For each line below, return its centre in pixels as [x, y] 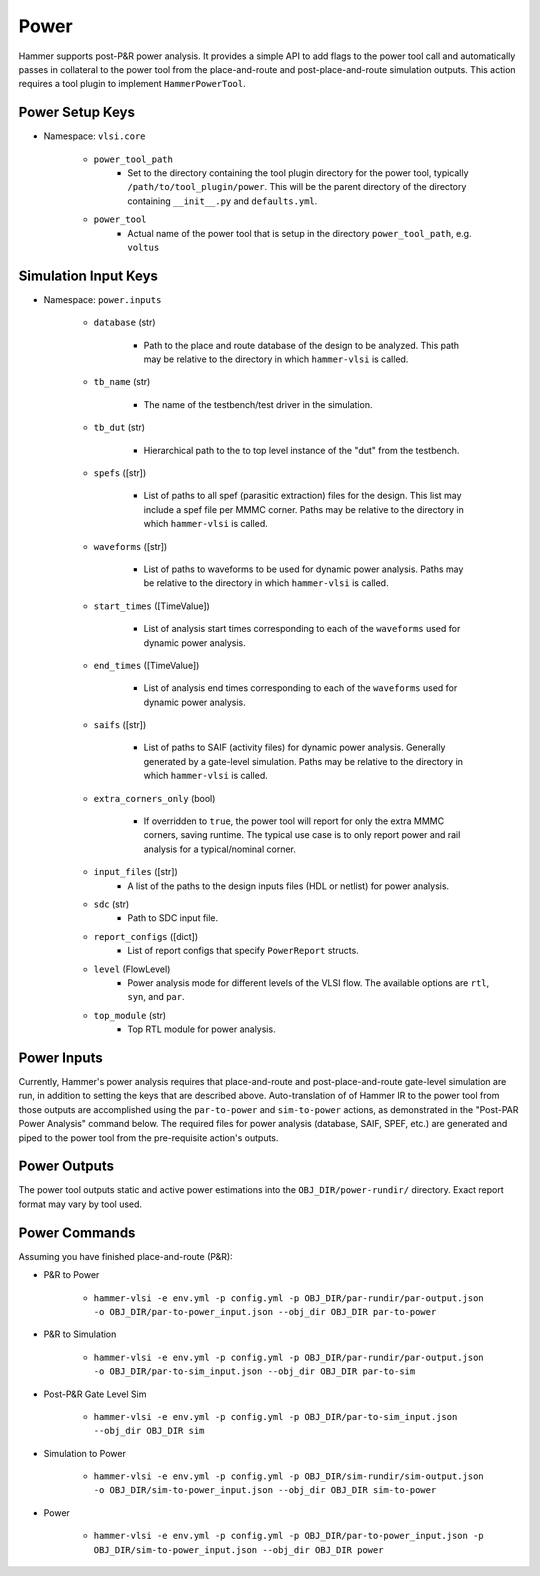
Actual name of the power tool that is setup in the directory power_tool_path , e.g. [299, 233]
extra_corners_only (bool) [154, 798]
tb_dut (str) [119, 427]
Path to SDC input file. [173, 918]
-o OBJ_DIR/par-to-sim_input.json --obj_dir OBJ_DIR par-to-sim [254, 1371]
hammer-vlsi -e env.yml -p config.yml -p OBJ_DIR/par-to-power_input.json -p [288, 1536]
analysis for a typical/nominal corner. [220, 849]
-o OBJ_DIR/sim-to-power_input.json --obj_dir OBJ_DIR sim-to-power [265, 1490]
